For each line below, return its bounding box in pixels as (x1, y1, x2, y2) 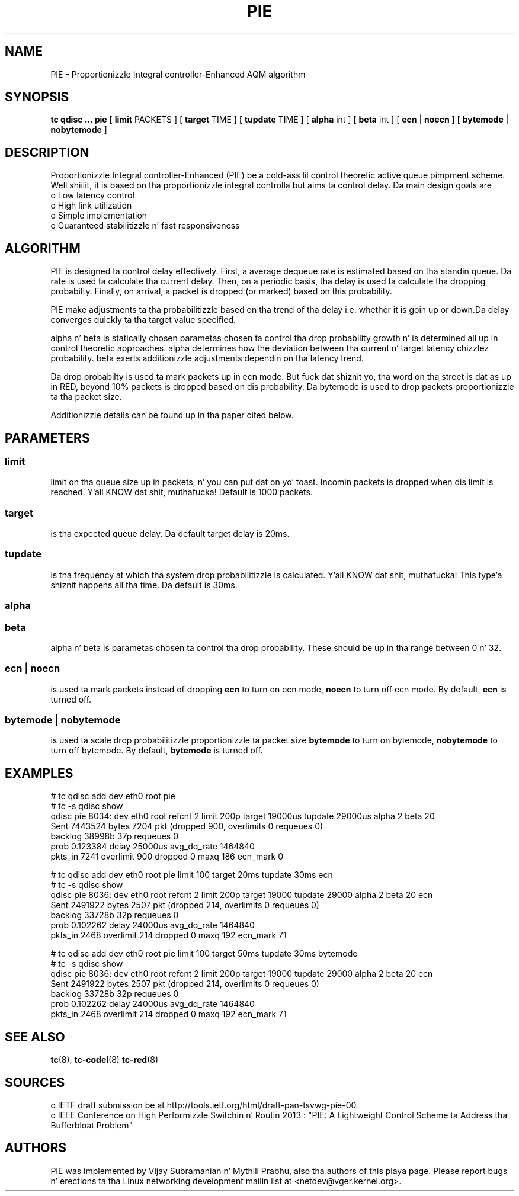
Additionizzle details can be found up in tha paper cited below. (50, 410, 294, 421)
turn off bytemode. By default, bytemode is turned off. (50, 745, 263, 756)
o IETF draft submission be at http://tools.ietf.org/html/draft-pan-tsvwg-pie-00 (50, 1100, 357, 1110)
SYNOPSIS (5, 89, 69, 105)
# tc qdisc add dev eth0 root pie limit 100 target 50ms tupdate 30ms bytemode (50, 948, 358, 959)
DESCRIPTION (5, 145, 89, 160)
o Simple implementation (50, 210, 148, 221)
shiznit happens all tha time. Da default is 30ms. (50, 579, 238, 590)
